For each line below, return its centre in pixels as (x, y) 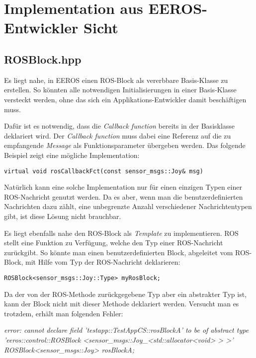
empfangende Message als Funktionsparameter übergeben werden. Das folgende (125, 145)
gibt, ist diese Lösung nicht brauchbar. (63, 216)
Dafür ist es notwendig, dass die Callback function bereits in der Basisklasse (120, 126)
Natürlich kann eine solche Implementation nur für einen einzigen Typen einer (123, 187)
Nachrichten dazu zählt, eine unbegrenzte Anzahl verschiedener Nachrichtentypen (128, 206)
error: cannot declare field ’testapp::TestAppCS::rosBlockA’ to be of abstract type (127, 330)
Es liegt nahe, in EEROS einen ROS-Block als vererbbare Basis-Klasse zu (116, 80)
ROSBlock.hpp (43, 59)
